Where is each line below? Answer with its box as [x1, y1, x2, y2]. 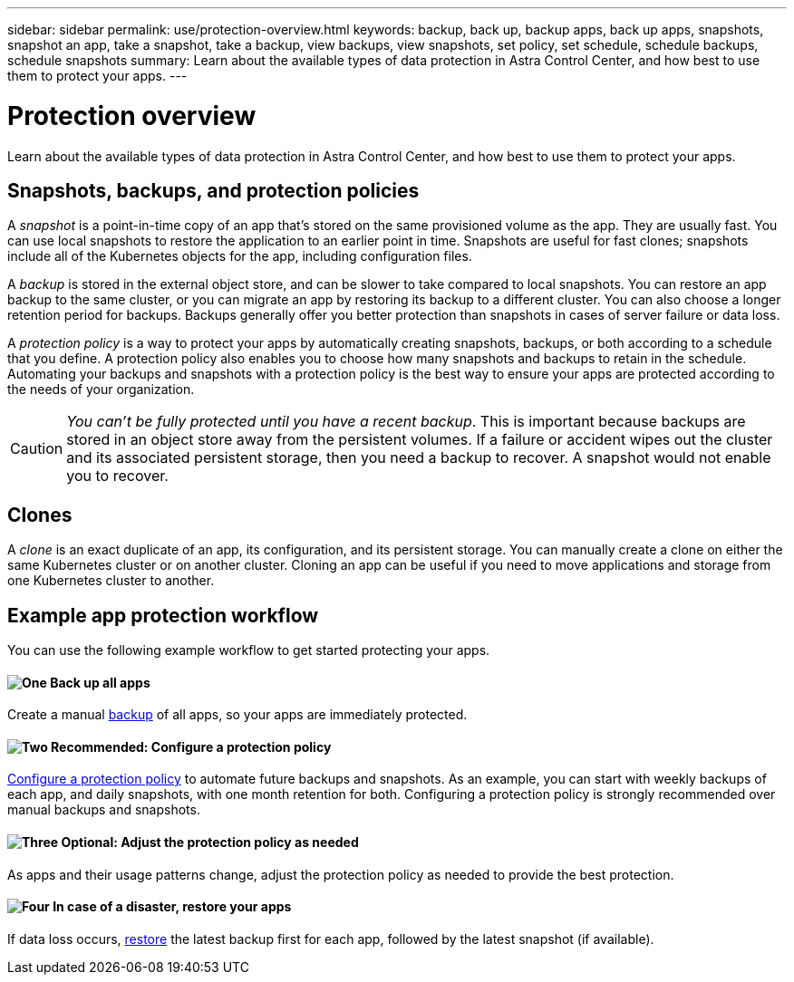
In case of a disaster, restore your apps [53, 899, 292, 915]
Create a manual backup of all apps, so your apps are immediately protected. [7, 707, 468, 723]
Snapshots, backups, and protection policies [7, 178, 420, 202]
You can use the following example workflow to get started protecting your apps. [7, 642, 490, 659]
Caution [10, 439, 63, 458]
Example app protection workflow [7, 603, 319, 627]
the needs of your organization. [7, 381, 195, 398]
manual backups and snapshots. [7, 802, 200, 818]
